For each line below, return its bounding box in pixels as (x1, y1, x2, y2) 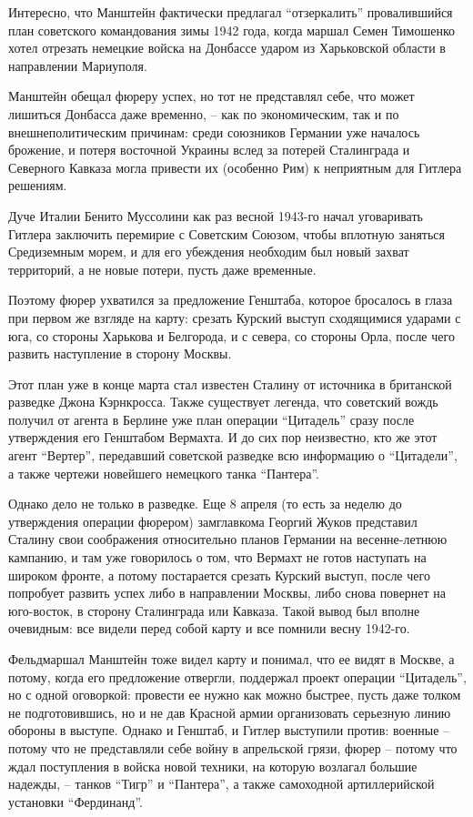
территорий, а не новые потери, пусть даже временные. (8, 259, 317, 278)
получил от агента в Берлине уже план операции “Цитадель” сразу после (8, 409, 415, 429)
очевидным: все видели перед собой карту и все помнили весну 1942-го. (8, 619, 410, 638)
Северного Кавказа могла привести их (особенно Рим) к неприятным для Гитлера (8, 157, 462, 177)
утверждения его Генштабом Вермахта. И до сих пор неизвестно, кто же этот (8, 428, 438, 447)
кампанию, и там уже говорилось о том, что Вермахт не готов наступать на (8, 548, 427, 567)
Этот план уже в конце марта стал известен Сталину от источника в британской (8, 374, 452, 393)
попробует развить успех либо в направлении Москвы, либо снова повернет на (8, 583, 447, 602)
